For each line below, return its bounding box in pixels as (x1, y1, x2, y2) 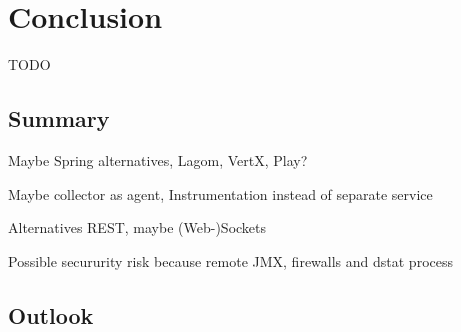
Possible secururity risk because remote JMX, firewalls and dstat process (8, 250, 454, 271)
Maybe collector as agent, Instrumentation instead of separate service (8, 183, 433, 204)
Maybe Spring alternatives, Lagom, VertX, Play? (8, 149, 308, 170)
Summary (8, 103, 110, 134)
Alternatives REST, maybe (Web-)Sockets (8, 217, 267, 238)
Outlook (8, 299, 94, 330)
